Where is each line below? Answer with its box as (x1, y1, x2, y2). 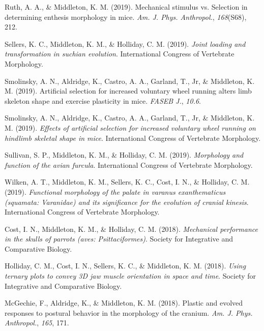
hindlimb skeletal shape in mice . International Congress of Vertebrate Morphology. (5, 132, 261, 143)
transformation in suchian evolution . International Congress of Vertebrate (5, 48, 234, 59)
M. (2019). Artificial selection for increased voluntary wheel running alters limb (5, 85, 252, 96)
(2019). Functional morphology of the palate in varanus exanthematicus (5, 186, 226, 197)
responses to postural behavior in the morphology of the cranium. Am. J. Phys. (5, 307, 253, 318)
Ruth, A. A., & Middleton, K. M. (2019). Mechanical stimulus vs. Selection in (5, 2, 248, 12)
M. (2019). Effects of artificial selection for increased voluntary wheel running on (5, 122, 256, 133)
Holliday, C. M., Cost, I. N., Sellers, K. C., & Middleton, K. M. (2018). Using (5, 260, 246, 271)
